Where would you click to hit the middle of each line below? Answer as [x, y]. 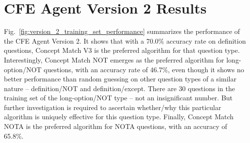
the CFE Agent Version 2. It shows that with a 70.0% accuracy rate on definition [125, 40]
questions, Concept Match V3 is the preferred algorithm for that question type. [122, 50]
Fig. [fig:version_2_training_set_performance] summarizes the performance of [122, 31]
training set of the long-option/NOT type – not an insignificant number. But [118, 98]
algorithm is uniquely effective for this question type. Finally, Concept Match [119, 117]
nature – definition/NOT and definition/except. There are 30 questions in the [119, 88]
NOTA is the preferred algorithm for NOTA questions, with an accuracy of [116, 126]
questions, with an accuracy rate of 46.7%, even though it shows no [144, 69]
